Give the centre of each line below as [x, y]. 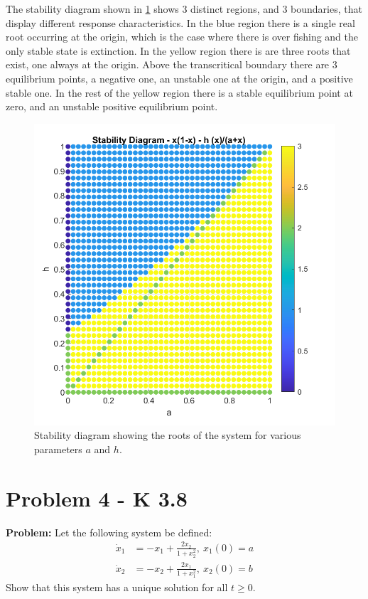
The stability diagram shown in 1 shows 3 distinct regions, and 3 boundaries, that [184, 9]
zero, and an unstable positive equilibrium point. [112, 106]
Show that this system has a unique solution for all [117, 587]
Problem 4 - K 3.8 [97, 498]
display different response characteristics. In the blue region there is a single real [180, 22]
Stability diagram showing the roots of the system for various [168, 435]
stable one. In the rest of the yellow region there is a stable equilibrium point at [179, 92]
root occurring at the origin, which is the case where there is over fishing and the [182, 37]
